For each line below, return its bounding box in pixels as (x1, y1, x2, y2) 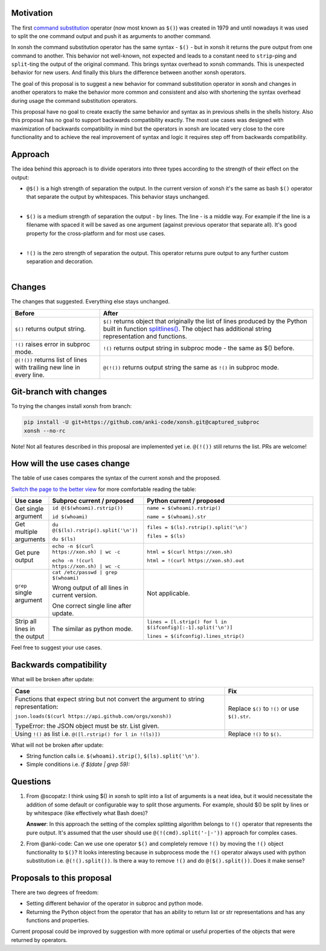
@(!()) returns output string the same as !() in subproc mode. (103, 363, 280, 371)
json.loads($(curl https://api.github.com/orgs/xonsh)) (14, 713, 172, 719)
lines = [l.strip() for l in (147, 618, 227, 625)
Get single (14, 505, 44, 513)
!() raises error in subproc (14, 340, 91, 348)
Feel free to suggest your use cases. (11, 644, 102, 651)
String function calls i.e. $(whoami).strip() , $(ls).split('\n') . (26, 752, 199, 759)
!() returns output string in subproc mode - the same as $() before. (103, 343, 295, 352)
